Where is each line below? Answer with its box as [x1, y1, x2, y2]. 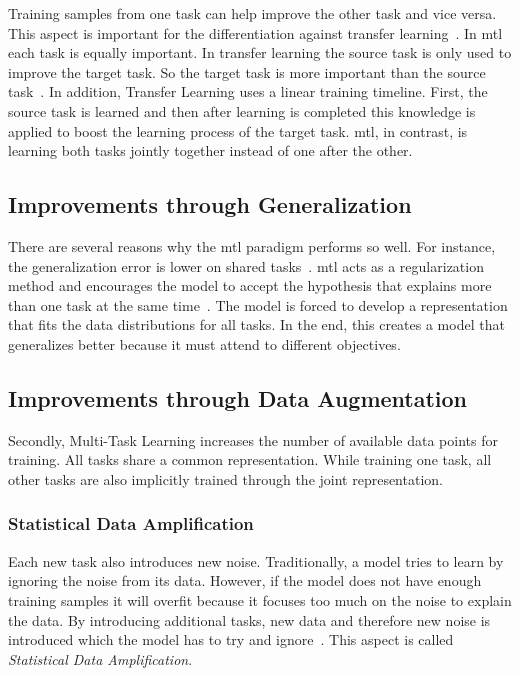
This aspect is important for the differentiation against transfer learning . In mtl [8, 22, 503, 43]
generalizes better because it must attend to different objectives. [8, 333, 401, 354]
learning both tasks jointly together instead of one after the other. [8, 140, 413, 161]
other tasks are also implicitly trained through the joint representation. [8, 468, 443, 489]
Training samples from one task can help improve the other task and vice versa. [8, 3, 497, 23]
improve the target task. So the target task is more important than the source [8, 61, 486, 82]
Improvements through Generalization [8, 189, 412, 220]
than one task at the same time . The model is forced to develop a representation [8, 294, 508, 315]
